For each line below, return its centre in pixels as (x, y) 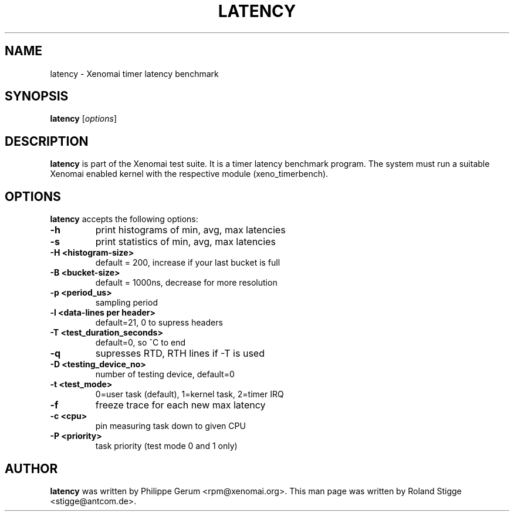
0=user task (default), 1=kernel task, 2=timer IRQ (190, 394)
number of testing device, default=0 (165, 374)
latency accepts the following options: (124, 219)
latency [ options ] (83, 119)
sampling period (126, 303)
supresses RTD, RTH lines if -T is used (180, 354)
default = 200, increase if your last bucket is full (188, 263)
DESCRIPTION (47, 141)
